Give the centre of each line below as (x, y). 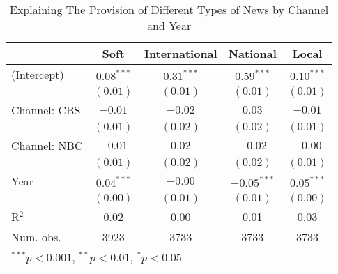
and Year (169, 25)
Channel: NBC (47, 145)
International (180, 53)
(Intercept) (38, 74)
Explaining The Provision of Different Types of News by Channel (169, 9)
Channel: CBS (46, 110)
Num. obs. (36, 237)
